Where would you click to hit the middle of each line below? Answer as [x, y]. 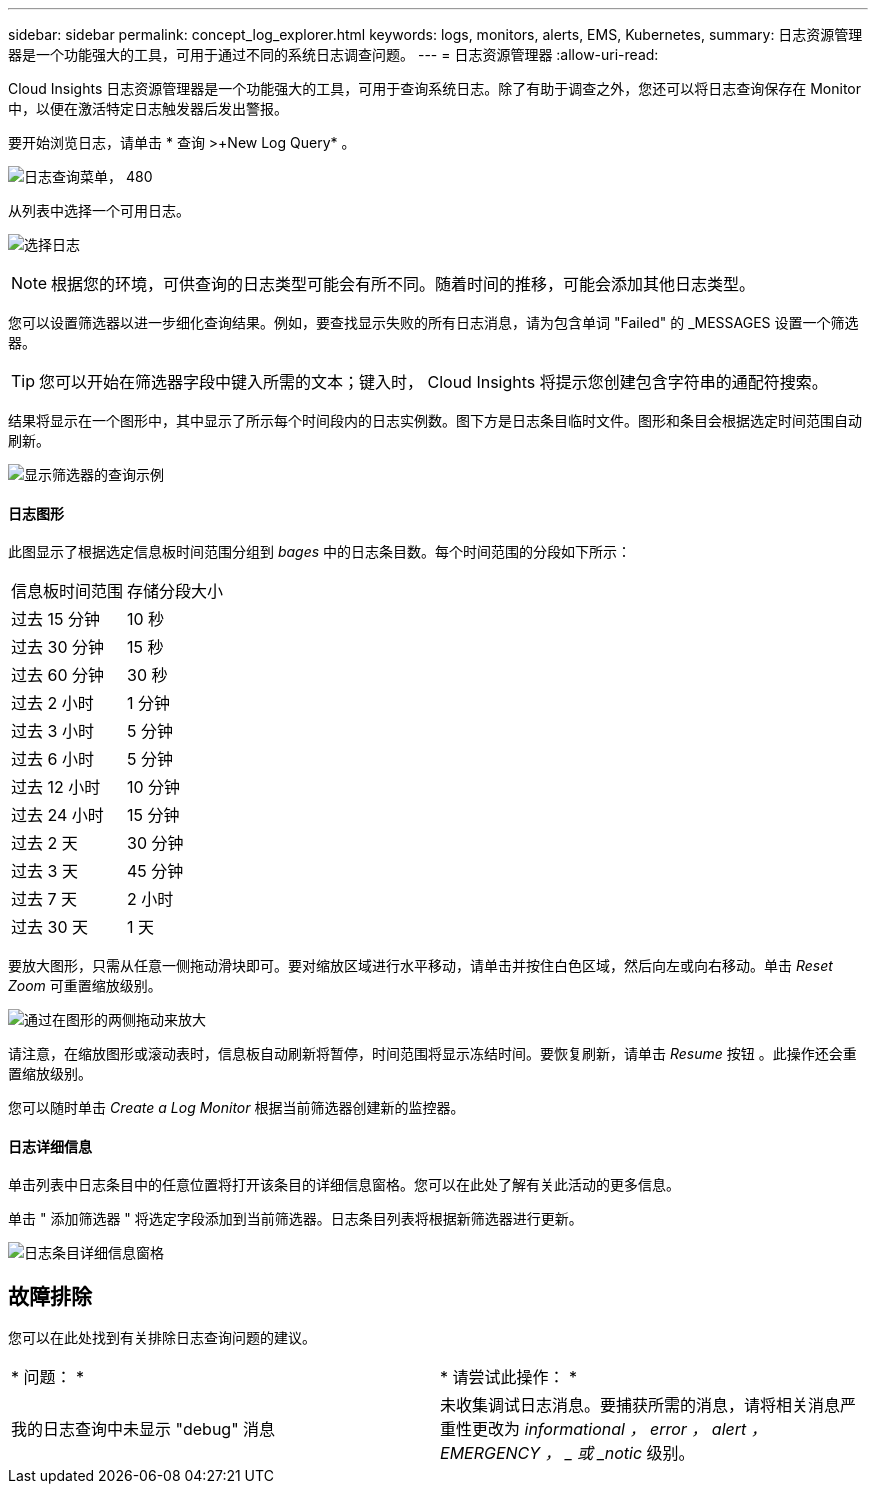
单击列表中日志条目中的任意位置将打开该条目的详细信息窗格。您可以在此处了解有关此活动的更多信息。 [344, 1185]
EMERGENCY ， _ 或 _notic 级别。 [567, 1453]
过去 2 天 [44, 843]
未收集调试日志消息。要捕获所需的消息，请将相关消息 [640, 1405]
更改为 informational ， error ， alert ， [619, 1429]
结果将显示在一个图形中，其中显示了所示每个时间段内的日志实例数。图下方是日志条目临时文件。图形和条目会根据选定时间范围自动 [435, 420]
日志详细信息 [50, 1146]
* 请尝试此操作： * [509, 1377]
